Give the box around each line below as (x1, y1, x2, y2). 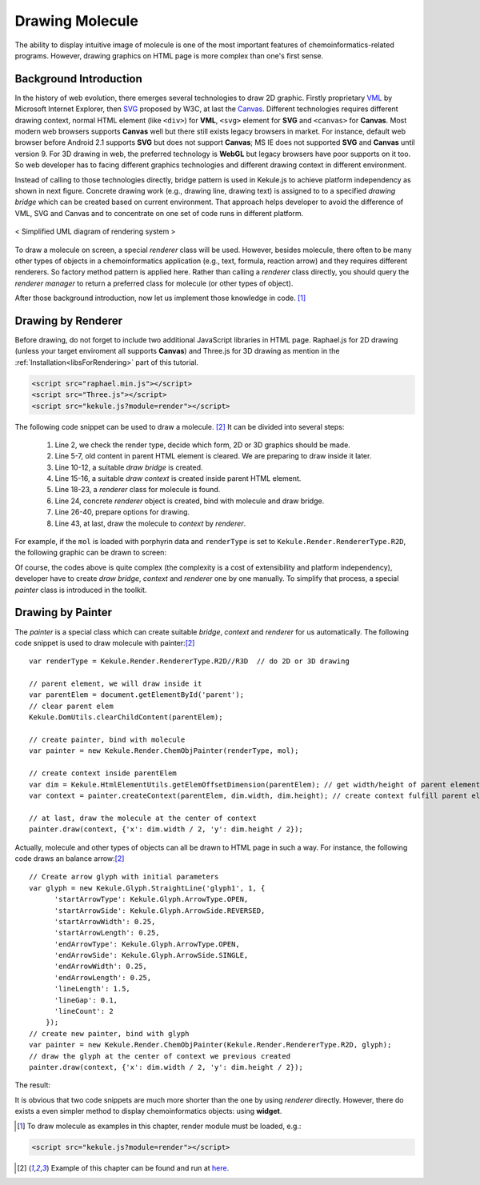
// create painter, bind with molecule (29, 735, 186, 744)
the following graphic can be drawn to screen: (14, 548, 167, 558)
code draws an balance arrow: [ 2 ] (14, 853, 125, 863)
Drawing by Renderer (14, 314, 123, 327)
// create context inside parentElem (29, 769, 178, 778)
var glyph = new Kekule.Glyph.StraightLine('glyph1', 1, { (29, 883, 266, 892)
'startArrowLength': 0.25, (54, 928, 160, 938)
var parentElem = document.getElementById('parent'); (29, 691, 244, 699)
